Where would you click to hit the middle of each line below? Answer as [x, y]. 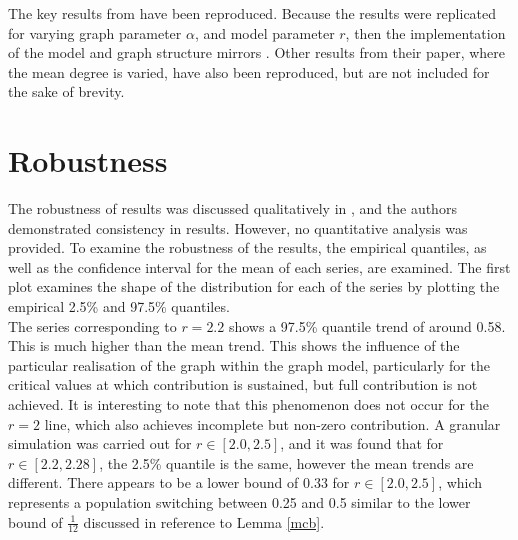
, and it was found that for [362, 443]
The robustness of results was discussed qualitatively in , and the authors [232, 208]
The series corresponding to [92, 325]
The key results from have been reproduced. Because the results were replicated [252, 13]
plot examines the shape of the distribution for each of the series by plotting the [254, 286]
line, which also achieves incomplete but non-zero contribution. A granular [272, 423]
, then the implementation [425, 32]
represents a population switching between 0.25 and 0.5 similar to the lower [239, 502]
